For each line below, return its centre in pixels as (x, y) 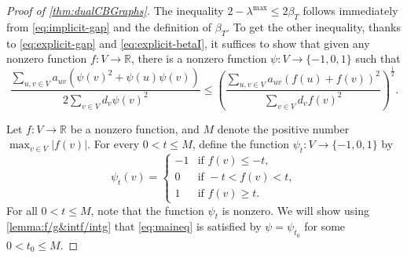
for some (325, 226)
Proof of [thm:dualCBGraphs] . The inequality (115, 10)
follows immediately (350, 10)
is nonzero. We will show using (295, 210)
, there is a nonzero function (199, 58)
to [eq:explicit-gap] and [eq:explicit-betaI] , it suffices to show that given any (188, 43)
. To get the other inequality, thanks (313, 26)
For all (22, 210)
